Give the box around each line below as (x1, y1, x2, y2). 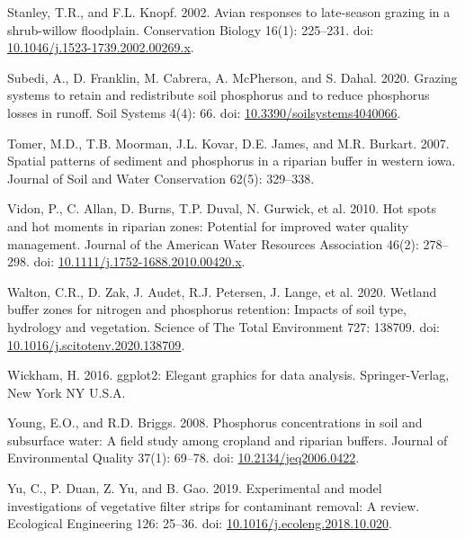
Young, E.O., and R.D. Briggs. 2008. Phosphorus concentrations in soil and (7, 413, 423, 432)
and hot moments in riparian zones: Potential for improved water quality (7, 216, 408, 235)
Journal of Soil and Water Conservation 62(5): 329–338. (7, 168, 315, 187)
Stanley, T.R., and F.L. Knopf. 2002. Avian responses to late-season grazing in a (7, 3, 451, 21)
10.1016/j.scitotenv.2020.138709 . (7, 335, 185, 354)
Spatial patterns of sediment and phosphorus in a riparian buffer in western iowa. (7, 151, 456, 170)
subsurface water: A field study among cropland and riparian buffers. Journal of (7, 430, 448, 449)
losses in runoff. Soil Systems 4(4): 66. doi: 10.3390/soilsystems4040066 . (7, 103, 401, 121)
